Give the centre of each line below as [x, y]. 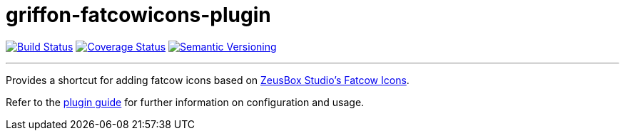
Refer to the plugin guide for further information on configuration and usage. [185, 102]
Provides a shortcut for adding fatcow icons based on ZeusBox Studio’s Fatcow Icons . [208, 80]
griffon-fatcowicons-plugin [138, 15]
